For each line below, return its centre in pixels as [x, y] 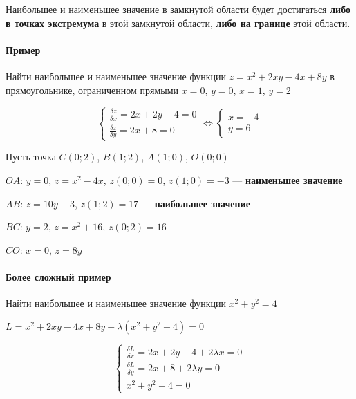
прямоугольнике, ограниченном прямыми [92, 90]
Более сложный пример [58, 276]
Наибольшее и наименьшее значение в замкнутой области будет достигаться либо [178, 9]
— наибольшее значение [196, 203]
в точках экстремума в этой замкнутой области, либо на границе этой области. [178, 22]
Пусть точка [31, 157]
